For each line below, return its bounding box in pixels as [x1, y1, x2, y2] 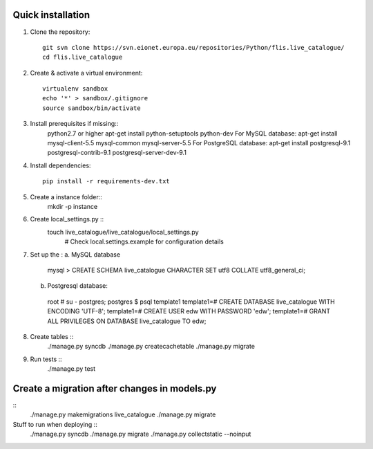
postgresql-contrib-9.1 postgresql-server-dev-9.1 [47, 149, 186, 157]
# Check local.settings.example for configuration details [64, 237, 224, 246]
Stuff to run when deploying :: [12, 420, 98, 428]
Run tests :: [30, 355, 62, 363]
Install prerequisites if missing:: [30, 120, 119, 128]
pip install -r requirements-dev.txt [42, 177, 171, 185]
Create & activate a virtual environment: [30, 68, 143, 77]
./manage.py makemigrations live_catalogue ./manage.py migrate [30, 410, 216, 419]
